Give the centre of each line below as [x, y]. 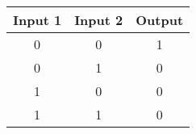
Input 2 [99, 20]
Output [160, 20]
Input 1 [38, 20]
